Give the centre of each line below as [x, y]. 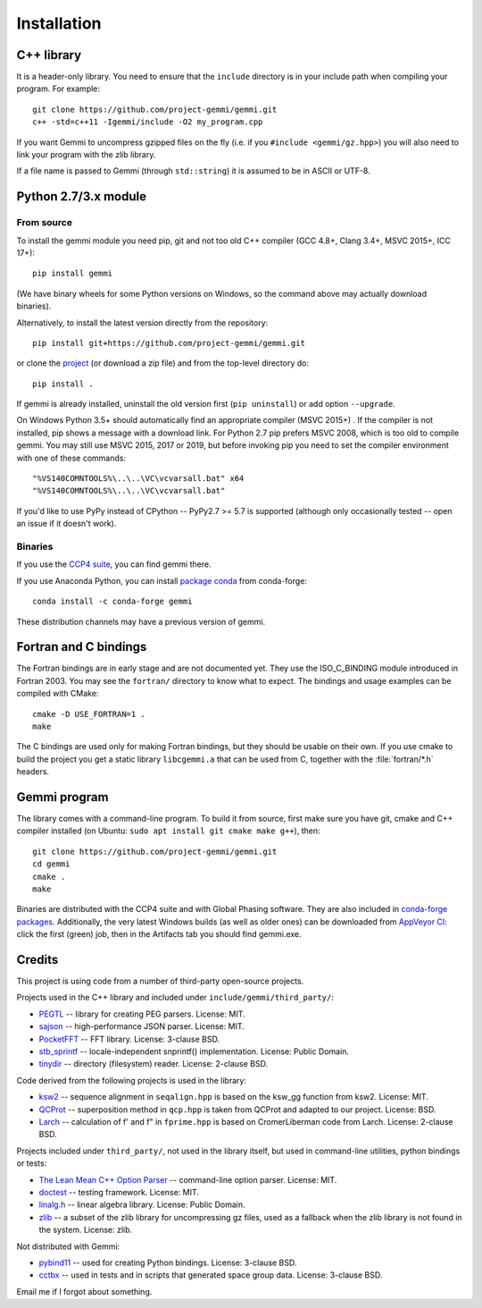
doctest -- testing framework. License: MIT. [119, 1192]
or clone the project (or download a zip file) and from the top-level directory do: [163, 363]
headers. [33, 772]
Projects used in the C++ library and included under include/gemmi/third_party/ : [175, 998]
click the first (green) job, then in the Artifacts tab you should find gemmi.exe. [159, 934]
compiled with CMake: [58, 694]
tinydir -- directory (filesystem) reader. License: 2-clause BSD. [153, 1064]
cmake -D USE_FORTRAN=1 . [89, 714]
